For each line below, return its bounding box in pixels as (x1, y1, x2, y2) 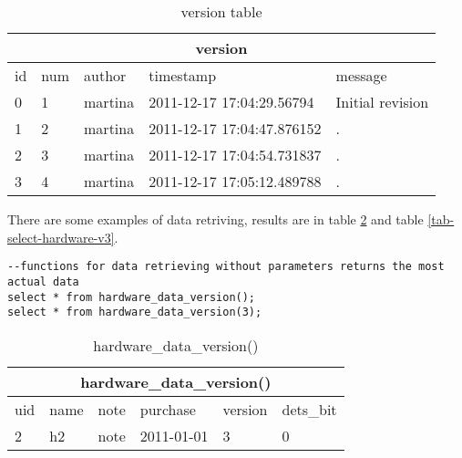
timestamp (149, 65, 217, 86)
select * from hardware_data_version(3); (7, 306, 262, 319)
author (84, 65, 127, 86)
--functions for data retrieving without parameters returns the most (7, 260, 445, 274)
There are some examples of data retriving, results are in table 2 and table (7, 210, 424, 228)
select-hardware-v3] (7, 227, 115, 246)
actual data (7, 275, 79, 288)
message (335, 65, 387, 86)
